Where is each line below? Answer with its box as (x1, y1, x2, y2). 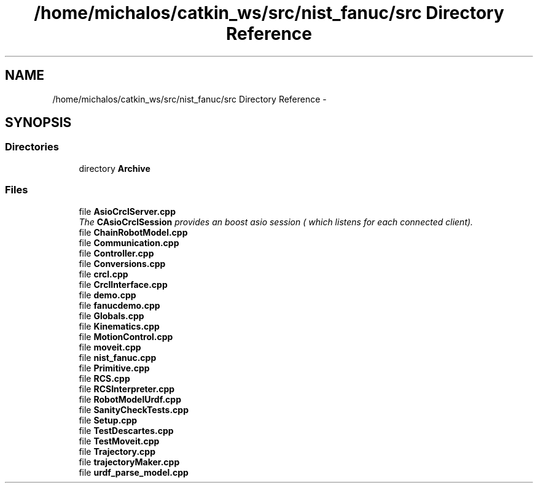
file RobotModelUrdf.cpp (79, 393, 181, 405)
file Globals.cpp (79, 310, 144, 321)
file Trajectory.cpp (79, 446, 155, 457)
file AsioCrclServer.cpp (79, 206, 176, 217)
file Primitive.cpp (79, 362, 150, 373)
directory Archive (79, 163, 150, 174)
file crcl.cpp (79, 268, 128, 279)
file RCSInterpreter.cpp (79, 383, 175, 394)
